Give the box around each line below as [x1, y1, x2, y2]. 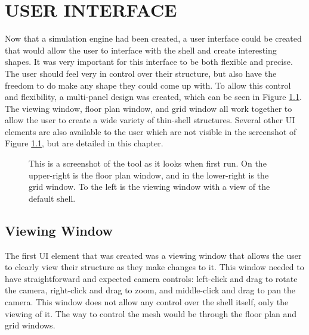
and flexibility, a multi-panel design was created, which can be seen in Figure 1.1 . [5, 90, 302, 103]
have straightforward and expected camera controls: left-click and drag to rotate [5, 272, 298, 284]
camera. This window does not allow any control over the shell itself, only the [5, 296, 289, 308]
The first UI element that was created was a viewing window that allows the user [5, 249, 302, 261]
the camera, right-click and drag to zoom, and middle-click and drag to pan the [5, 284, 296, 296]
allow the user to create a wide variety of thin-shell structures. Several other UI [5, 114, 295, 126]
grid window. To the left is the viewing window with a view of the [29, 180, 270, 193]
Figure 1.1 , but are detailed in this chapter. [5, 137, 163, 149]
